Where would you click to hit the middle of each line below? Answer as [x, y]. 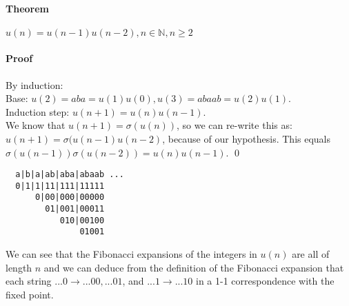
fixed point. [30, 294]
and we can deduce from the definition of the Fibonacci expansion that [194, 267]
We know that [36, 125]
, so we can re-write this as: [235, 125]
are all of [311, 254]
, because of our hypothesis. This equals [247, 138]
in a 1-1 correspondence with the [265, 281]
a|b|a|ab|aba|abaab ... [70, 175]
